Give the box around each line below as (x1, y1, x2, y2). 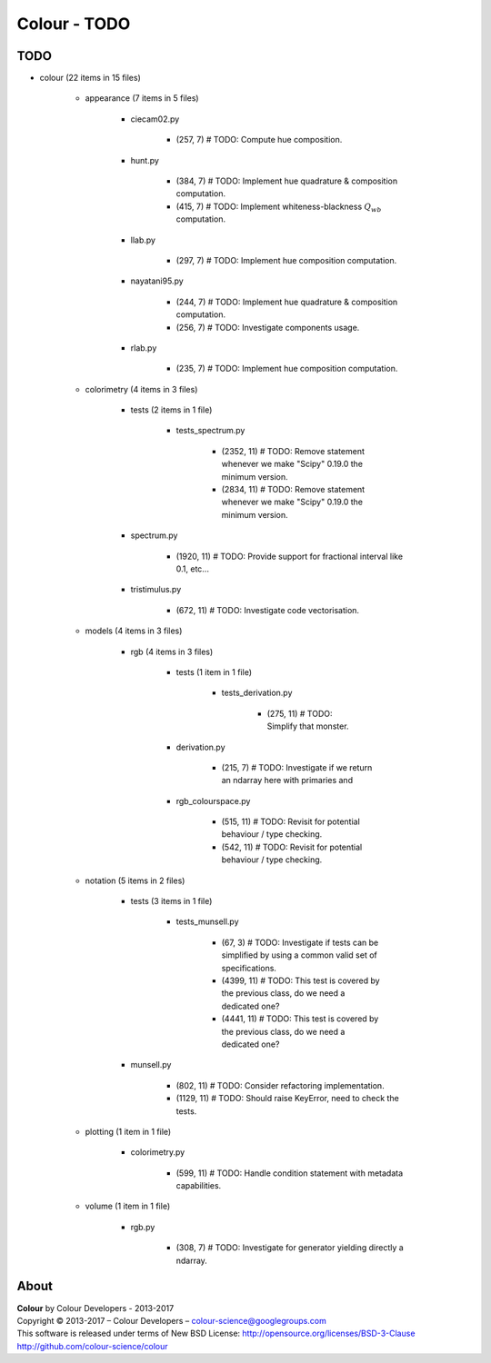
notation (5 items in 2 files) (85, 875, 185, 886)
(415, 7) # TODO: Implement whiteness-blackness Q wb (175, 201, 382, 214)
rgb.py (130, 1221, 155, 1232)
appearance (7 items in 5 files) (85, 93, 199, 104)
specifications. (221, 962, 277, 973)
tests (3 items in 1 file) (130, 896, 213, 907)
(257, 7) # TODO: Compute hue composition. (175, 134, 343, 145)
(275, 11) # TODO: (266, 708, 333, 719)
